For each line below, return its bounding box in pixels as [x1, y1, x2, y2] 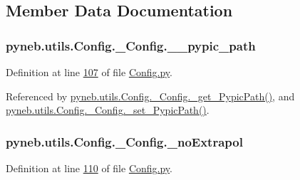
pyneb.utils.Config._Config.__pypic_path [6, 36, 256, 54]
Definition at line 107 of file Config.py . [6, 65, 172, 79]
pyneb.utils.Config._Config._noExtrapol [6, 132, 243, 150]
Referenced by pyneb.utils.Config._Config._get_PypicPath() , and [6, 88, 295, 103]
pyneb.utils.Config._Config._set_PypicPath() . [6, 102, 210, 117]
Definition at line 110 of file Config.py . [6, 161, 172, 175]
